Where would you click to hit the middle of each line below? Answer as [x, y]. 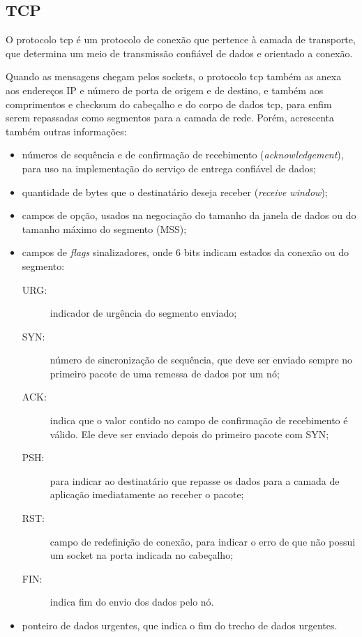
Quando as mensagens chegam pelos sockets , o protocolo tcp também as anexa [174, 76]
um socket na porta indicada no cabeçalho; [142, 555]
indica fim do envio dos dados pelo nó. [132, 602]
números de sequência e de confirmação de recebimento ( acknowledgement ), [183, 155]
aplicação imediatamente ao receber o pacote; [147, 494]
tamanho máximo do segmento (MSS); [104, 228]
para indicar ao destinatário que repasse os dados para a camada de [195, 480]
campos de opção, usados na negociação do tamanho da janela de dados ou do [189, 215]
